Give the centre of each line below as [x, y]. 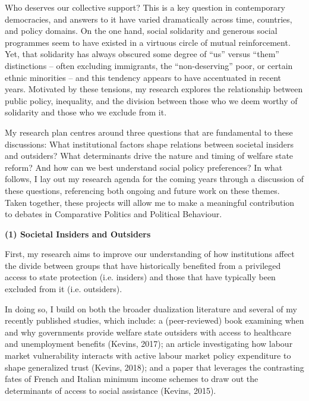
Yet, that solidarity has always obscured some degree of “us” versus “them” [142, 54]
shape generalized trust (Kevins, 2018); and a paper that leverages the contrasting [154, 367]
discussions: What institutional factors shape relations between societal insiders [149, 144]
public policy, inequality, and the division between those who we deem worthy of [151, 100]
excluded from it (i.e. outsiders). [64, 289]
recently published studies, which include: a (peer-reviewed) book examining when [154, 320]
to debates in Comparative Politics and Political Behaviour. [113, 214]
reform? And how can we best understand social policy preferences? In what [144, 167]
